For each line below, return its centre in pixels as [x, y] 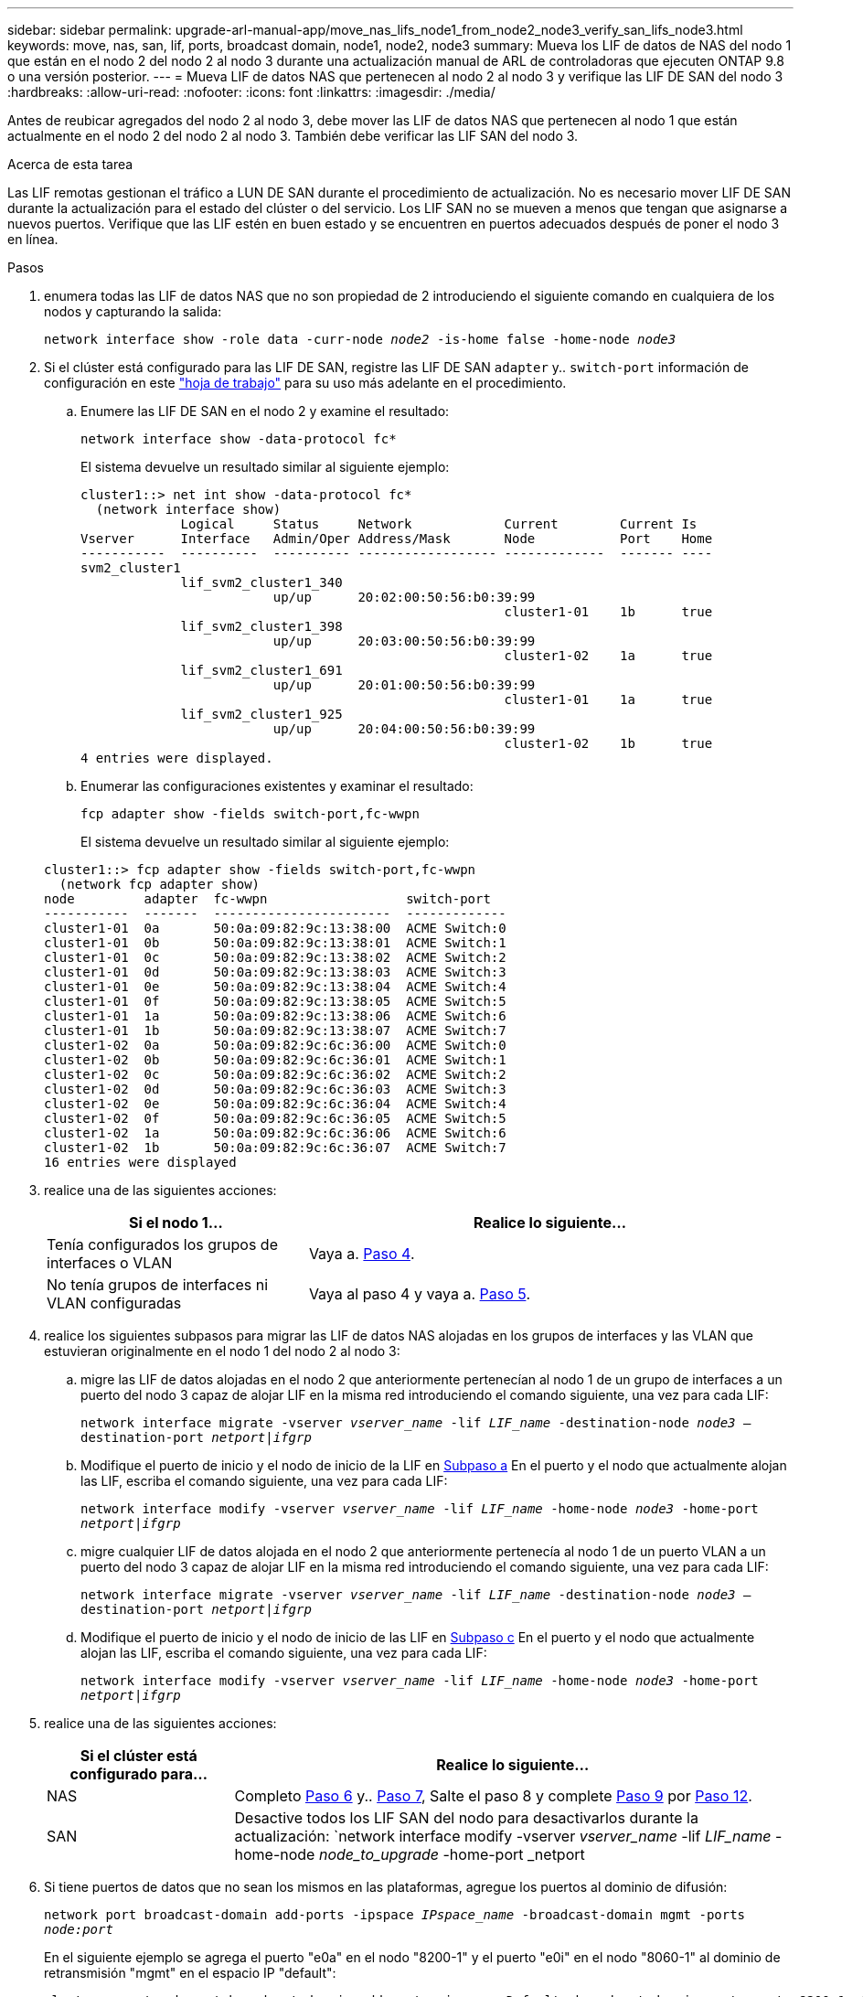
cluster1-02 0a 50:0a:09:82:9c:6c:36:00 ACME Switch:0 [275, 1045]
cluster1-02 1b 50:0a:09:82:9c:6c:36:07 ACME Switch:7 [275, 1148]
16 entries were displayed [140, 1162]
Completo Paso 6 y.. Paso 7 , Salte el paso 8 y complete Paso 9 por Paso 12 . [493, 1796]
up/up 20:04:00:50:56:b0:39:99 [404, 729]
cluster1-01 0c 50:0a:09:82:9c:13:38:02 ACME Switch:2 [275, 957]
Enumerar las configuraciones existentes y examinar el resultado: [277, 786]
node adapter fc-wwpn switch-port [267, 899]
